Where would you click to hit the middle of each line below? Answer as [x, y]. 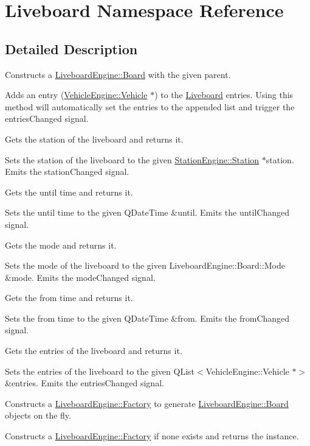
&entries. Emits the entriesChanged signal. [84, 383]
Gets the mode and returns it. [61, 245]
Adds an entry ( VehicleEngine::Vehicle [76, 95]
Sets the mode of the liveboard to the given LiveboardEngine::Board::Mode [145, 265]
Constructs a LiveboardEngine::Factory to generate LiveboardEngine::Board [147, 403]
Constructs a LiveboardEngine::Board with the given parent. [118, 74]
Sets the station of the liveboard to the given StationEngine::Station [132, 159]
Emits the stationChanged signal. [67, 172]
